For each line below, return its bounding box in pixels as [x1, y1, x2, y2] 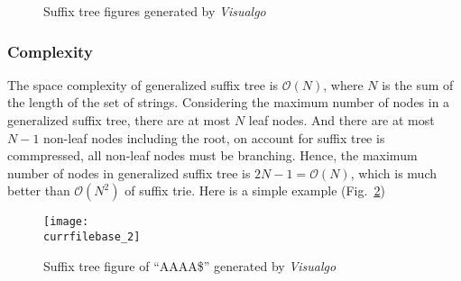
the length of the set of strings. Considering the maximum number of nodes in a [7, 93, 450, 112]
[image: [43, 215, 89, 229]
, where [323, 75, 364, 94]
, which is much [350, 163, 437, 182]
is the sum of [382, 75, 454, 94]
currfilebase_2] [43, 231, 141, 244]
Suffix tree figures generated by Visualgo [43, 2, 266, 20]
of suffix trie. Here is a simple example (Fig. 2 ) [124, 181, 385, 200]
